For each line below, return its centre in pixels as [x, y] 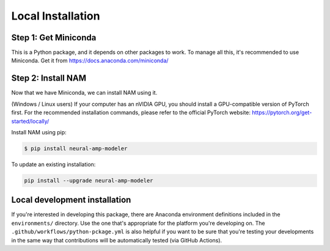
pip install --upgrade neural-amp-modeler [89, 180]
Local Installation [56, 16]
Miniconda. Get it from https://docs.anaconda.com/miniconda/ [90, 60]
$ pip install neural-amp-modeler [76, 148]
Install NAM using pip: [39, 132]
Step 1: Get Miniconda [54, 38]
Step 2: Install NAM [49, 78]
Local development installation [71, 200]
